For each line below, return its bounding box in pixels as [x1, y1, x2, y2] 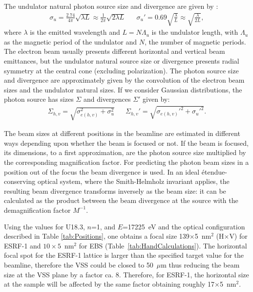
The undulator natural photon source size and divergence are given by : [4, 1, 218, 11]
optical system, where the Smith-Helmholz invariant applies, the [37, 176, 230, 186]
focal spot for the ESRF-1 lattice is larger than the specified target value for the [4, 250, 244, 260]
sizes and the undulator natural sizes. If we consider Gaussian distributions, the [4, 84, 242, 94]
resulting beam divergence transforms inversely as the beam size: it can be [4, 185, 226, 196]
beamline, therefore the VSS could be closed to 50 [4, 259, 153, 270]
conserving [4, 176, 36, 186]
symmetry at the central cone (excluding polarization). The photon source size [4, 65, 239, 75]
